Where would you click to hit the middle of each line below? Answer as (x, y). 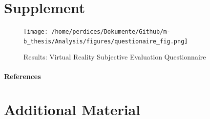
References (22, 76)
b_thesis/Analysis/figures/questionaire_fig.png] (106, 41)
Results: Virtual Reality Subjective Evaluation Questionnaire (115, 57)
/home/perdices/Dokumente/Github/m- (111, 32)
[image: (36, 32)
